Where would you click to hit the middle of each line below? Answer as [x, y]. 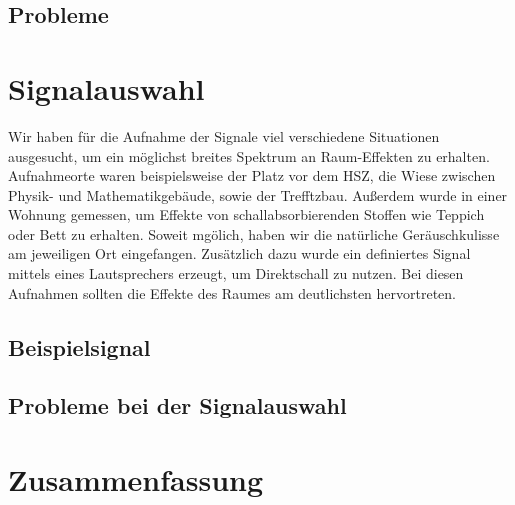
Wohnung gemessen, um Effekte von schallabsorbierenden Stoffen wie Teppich [246, 214]
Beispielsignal [79, 346]
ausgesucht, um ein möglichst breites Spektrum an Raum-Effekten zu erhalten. [249, 155]
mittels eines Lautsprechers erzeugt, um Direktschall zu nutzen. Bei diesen [236, 273]
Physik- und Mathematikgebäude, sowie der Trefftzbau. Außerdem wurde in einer [258, 194]
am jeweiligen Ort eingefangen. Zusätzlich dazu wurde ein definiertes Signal [239, 253]
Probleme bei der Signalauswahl [177, 405]
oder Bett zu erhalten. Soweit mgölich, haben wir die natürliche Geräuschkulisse [254, 233]
